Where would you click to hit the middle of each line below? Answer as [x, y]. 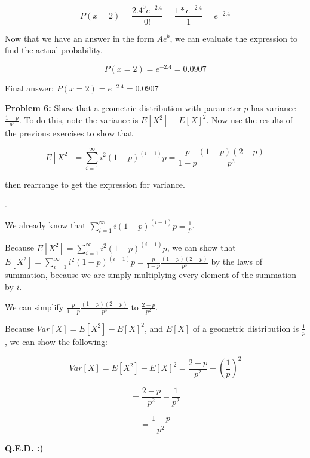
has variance [274, 108]
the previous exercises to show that [69, 133]
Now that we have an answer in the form [79, 38]
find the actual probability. [54, 50]
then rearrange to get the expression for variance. [95, 184]
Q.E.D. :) [24, 448]
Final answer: [29, 88]
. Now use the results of [250, 120]
